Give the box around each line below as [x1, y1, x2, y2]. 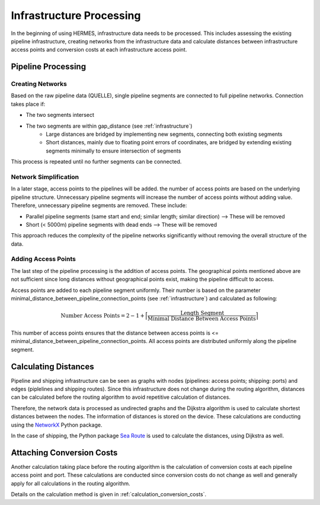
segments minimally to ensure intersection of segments [46, 147, 181, 154]
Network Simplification [11, 173, 79, 181]
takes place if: [11, 100, 46, 107]
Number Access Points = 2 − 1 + [60, 312, 145, 319]
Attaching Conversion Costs [11, 447, 118, 458]
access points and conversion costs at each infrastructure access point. [11, 46, 187, 53]
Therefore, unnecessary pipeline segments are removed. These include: [11, 202, 187, 209]
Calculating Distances [11, 361, 94, 371]
